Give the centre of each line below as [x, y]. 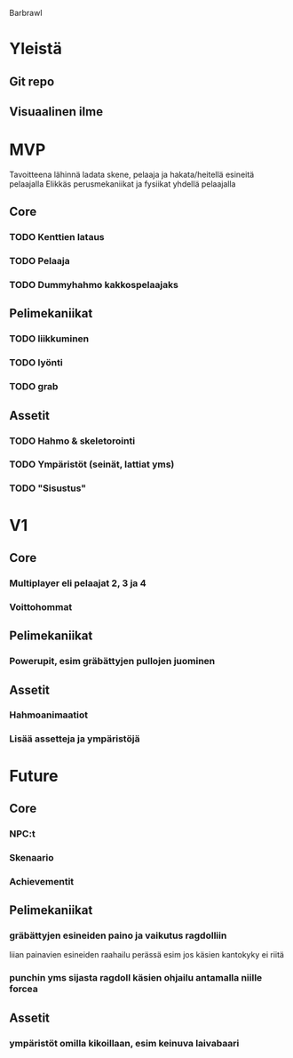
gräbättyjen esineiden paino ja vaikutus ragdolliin [118, 935]
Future [34, 776]
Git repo [32, 81]
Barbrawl [26, 13]
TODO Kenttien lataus [57, 237]
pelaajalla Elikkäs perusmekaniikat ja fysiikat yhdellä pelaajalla [123, 184]
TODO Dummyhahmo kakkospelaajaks [94, 285]
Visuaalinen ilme [56, 112]
